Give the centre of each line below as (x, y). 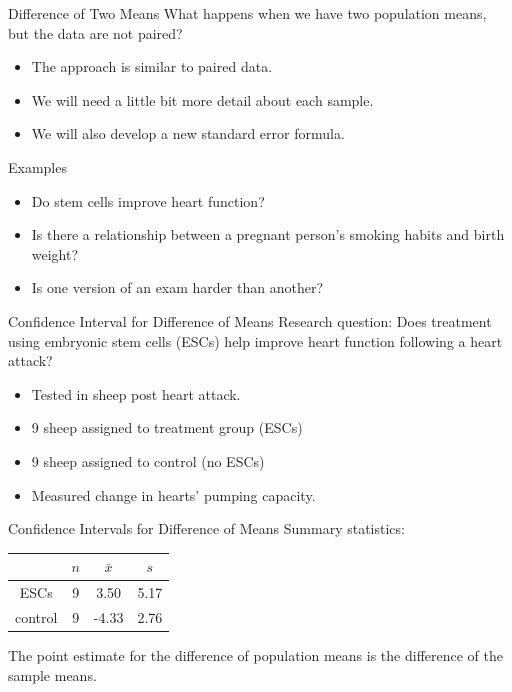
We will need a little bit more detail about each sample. (202, 99)
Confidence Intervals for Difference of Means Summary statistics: (206, 528)
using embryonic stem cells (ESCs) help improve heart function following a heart (255, 340)
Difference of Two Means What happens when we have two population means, (247, 13)
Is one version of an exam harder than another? (177, 287)
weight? (55, 253)
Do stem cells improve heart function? (148, 200)
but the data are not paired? (95, 32)
